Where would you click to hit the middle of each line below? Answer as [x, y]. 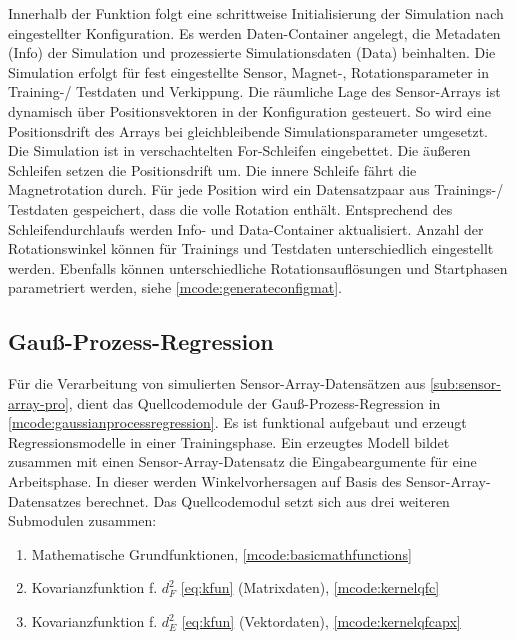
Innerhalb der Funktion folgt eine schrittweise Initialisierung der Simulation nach [256, 13]
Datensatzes [45, 500]
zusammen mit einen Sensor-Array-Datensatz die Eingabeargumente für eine [242, 461]
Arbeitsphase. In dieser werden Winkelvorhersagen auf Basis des [205, 481]
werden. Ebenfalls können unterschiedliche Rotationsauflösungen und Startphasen [258, 267]
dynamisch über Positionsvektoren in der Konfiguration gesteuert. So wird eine [249, 110]
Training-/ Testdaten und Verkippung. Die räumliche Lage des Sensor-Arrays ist [254, 91]
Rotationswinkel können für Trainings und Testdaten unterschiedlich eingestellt [251, 248]
